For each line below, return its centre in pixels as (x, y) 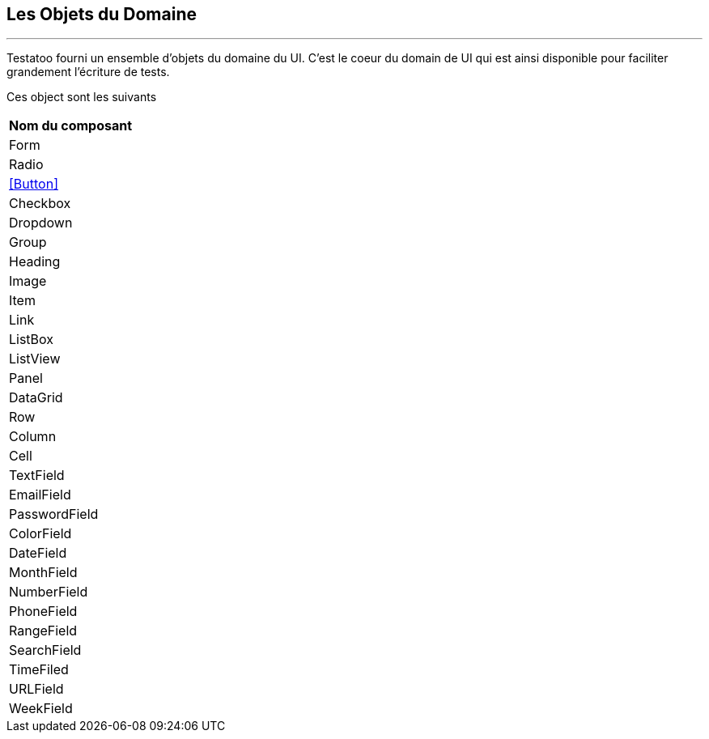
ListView (35, 359)
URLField (36, 689)
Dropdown (41, 223)
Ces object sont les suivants (82, 97)
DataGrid (36, 398)
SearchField (45, 650)
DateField (38, 553)
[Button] (34, 184)
